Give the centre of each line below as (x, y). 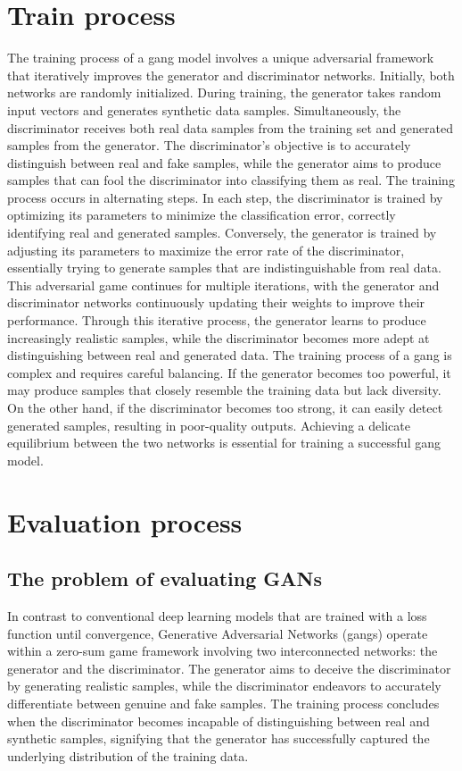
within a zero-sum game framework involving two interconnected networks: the (223, 651)
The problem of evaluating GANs (165, 578)
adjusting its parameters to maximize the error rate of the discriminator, (206, 250)
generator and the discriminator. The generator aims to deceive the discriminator (229, 668)
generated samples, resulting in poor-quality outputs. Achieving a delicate (209, 425)
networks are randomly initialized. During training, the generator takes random (224, 92)
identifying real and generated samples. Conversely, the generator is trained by (222, 233)
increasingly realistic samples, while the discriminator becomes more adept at (219, 337)
